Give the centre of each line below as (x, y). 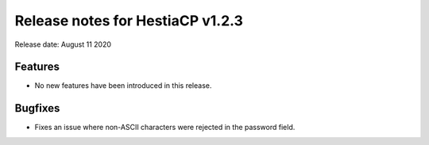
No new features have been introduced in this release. (123, 86)
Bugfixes (37, 108)
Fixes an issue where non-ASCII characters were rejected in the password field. (165, 128)
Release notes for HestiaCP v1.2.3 (129, 21)
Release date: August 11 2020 (63, 44)
